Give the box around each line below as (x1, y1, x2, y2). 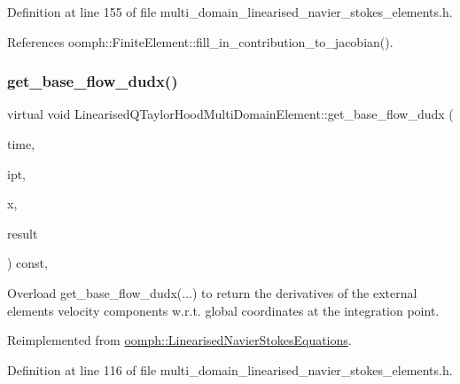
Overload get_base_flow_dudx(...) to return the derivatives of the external (7, 283, 417, 302)
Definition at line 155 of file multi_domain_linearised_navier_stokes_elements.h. (7, 3, 453, 20)
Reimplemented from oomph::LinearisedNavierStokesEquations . (7, 331, 352, 349)
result (7, 223, 38, 242)
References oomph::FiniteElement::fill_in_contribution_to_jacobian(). (7, 32, 394, 51)
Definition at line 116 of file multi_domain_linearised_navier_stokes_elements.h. (7, 360, 453, 379)
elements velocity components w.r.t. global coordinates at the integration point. (7, 301, 440, 319)
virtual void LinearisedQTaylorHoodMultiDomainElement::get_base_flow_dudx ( (7, 105, 454, 123)
